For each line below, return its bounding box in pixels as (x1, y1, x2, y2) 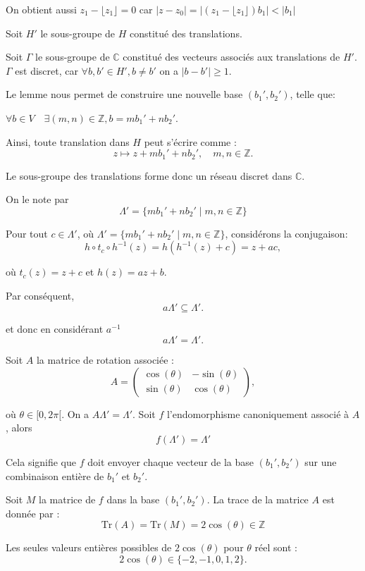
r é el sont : (254, 540, 297, 555)
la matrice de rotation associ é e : (36, 352, 175, 367)
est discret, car (15, 63, 78, 78)
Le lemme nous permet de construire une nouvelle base (6, 87, 243, 102)
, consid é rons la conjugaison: (225, 226, 348, 240)
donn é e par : (6, 505, 60, 520)
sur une (304, 454, 337, 469)
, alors (6, 420, 32, 435)
